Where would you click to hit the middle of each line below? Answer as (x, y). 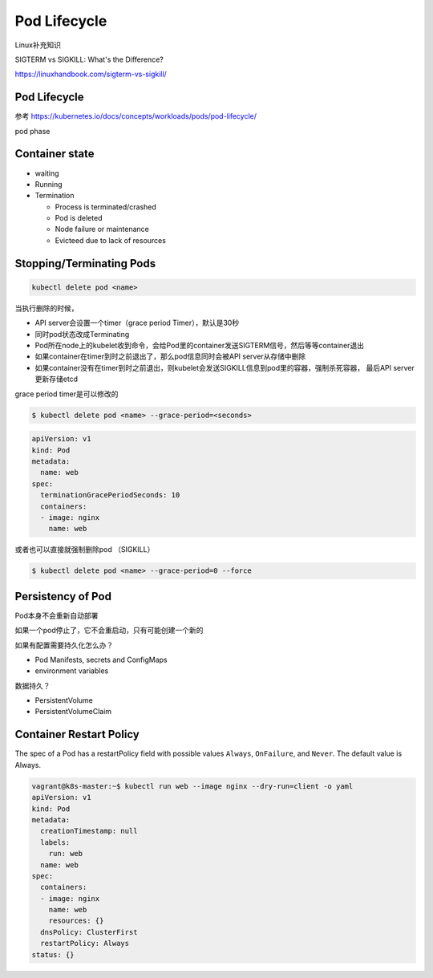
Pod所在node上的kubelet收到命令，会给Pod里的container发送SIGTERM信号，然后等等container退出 (200, 346)
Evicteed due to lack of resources (110, 240)
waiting (47, 173)
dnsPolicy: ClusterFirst (89, 932)
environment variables (72, 671)
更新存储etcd (57, 379)
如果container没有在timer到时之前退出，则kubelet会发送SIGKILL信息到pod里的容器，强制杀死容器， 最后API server (225, 367)
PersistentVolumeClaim (73, 712)
